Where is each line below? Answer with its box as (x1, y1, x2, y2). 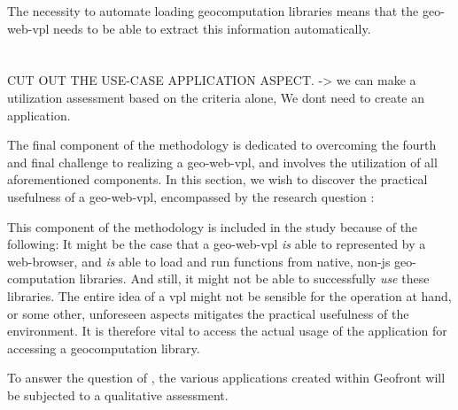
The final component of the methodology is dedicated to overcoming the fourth (7, 135, 437, 154)
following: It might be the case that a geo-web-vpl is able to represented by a (7, 235, 426, 253)
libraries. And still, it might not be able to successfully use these (79, 269, 430, 288)
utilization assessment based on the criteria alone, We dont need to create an (7, 88, 425, 106)
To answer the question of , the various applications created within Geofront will (7, 368, 446, 387)
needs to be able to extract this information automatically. (53, 19, 371, 37)
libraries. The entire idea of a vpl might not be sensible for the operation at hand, (7, 286, 452, 305)
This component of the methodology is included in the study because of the (7, 217, 418, 236)
